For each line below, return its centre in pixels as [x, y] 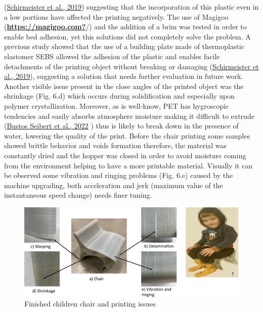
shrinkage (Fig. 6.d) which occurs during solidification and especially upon [120, 96]
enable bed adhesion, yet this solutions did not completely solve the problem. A [127, 36]
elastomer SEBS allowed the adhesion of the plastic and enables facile [112, 56]
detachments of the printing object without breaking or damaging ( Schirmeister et [131, 66]
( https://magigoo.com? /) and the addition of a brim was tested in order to [125, 27]
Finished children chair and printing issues [90, 304]
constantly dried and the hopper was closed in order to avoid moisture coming [125, 155]
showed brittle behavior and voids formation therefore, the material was [115, 145]
